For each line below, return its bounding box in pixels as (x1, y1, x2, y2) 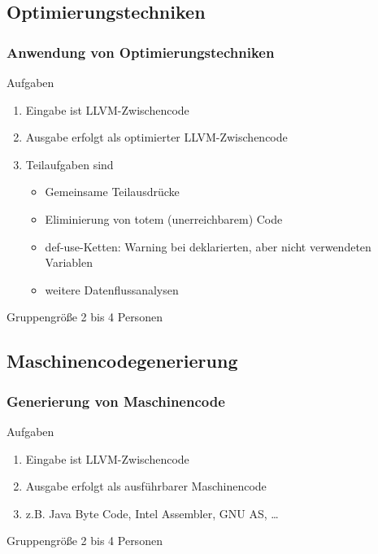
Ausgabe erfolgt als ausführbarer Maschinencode (25, 478, 267, 495)
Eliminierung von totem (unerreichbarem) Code (45, 210, 283, 227)
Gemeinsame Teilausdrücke (45, 183, 180, 200)
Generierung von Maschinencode (7, 390, 225, 411)
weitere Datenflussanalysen (45, 281, 179, 298)
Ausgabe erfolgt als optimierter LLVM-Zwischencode (25, 129, 288, 146)
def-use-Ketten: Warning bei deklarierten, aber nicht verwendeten (45, 238, 371, 255)
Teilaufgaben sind (25, 155, 114, 172)
